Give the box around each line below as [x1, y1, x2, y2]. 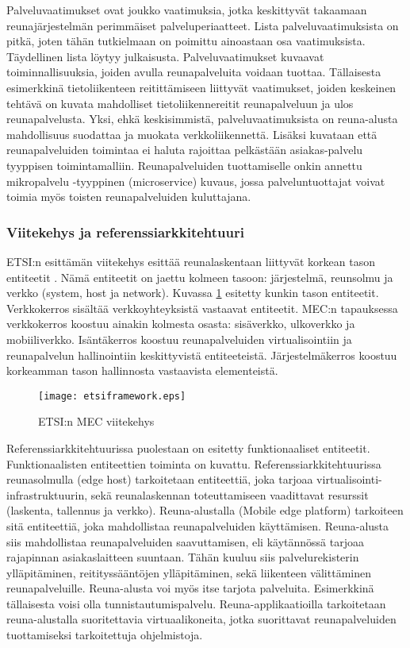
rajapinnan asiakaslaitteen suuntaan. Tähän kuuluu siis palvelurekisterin [6, 549, 359, 565]
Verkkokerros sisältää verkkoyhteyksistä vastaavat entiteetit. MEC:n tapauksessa [6, 299, 398, 316]
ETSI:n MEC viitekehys [38, 413, 155, 430]
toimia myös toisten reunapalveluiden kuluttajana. [6, 188, 251, 205]
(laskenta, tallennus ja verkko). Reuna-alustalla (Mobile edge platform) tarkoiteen [6, 502, 404, 519]
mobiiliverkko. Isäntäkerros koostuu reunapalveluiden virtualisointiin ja [6, 330, 352, 347]
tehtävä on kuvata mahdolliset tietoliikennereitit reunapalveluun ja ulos [6, 94, 354, 111]
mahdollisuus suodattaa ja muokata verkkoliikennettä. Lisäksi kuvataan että [6, 125, 377, 142]
